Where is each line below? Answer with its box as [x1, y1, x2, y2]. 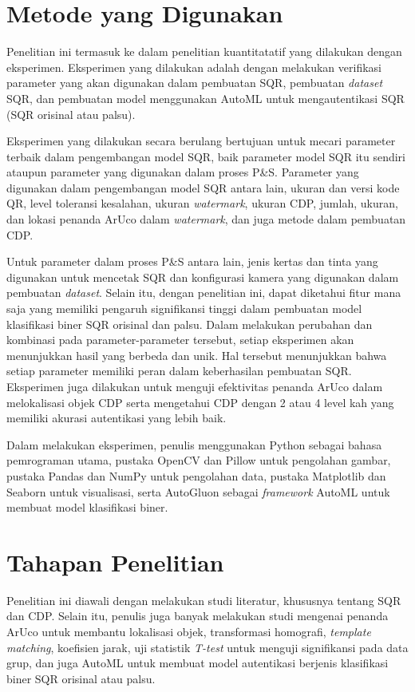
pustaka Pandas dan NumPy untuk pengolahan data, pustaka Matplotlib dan [6, 467, 386, 484]
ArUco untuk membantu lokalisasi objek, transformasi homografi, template [6, 623, 371, 640]
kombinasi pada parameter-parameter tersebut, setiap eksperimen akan [6, 331, 354, 348]
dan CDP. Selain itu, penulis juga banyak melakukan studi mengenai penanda [6, 607, 389, 624]
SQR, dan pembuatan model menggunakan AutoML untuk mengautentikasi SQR [6, 89, 405, 106]
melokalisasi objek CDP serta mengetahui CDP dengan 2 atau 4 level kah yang [6, 393, 394, 410]
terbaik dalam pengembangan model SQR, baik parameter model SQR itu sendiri [6, 148, 405, 164]
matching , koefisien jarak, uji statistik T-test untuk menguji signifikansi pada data [6, 639, 409, 655]
